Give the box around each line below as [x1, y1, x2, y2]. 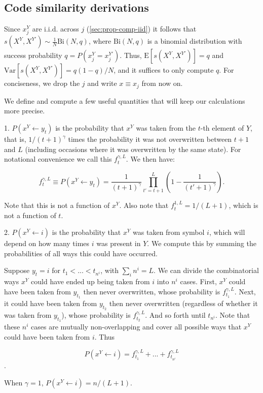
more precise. [4, 105, 45, 116]
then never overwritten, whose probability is [83, 286, 220, 296]
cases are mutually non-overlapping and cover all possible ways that [31, 321, 242, 332]
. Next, [234, 286, 256, 296]
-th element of [200, 123, 244, 133]
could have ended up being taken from [31, 276, 150, 287]
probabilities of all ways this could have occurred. [4, 248, 158, 258]
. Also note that [119, 200, 169, 210]
